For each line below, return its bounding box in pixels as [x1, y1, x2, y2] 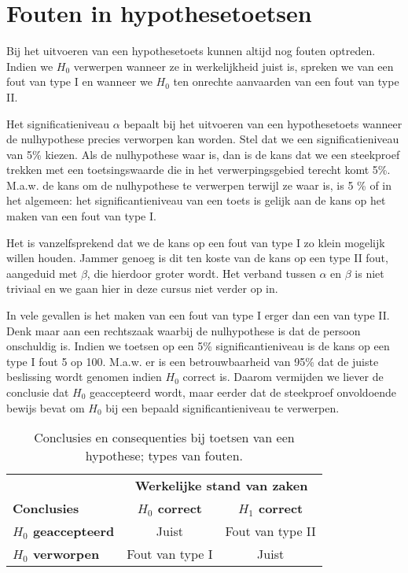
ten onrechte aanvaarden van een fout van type [173, 73, 399, 90]
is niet [355, 264, 384, 281]
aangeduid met [6, 264, 78, 281]
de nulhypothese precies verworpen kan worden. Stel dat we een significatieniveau [6, 131, 399, 147]
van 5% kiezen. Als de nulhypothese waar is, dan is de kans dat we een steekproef [6, 146, 400, 162]
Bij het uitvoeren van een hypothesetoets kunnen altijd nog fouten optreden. [6, 43, 376, 59]
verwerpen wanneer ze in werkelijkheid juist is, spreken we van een [73, 57, 394, 74]
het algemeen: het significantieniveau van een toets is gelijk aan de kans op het [6, 192, 386, 209]
